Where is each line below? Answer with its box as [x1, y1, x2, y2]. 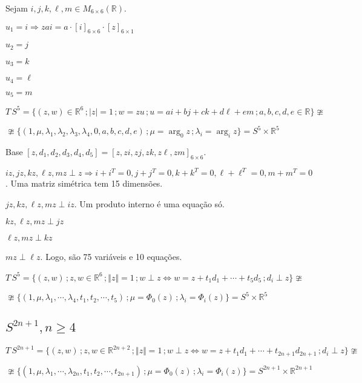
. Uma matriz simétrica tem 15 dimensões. [5, 177, 163, 190]
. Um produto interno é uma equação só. [74, 197, 225, 210]
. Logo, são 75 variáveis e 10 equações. [40, 250, 182, 263]
